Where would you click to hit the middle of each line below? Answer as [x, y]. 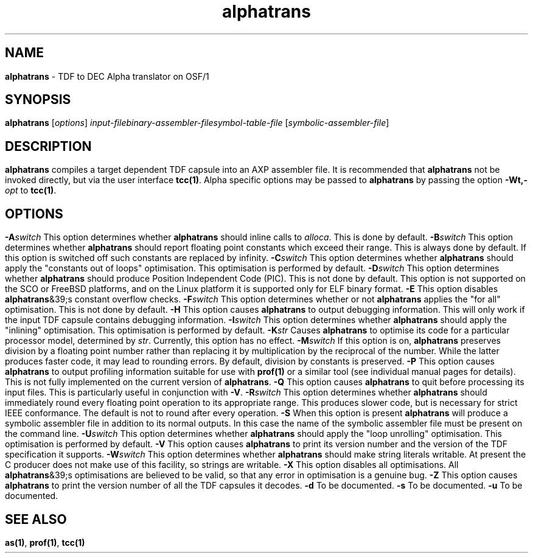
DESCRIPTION [48, 146]
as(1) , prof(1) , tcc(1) [45, 542]
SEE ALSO [36, 519]
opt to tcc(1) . [31, 190]
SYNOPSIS [38, 100]
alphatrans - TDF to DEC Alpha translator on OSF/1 [107, 76]
